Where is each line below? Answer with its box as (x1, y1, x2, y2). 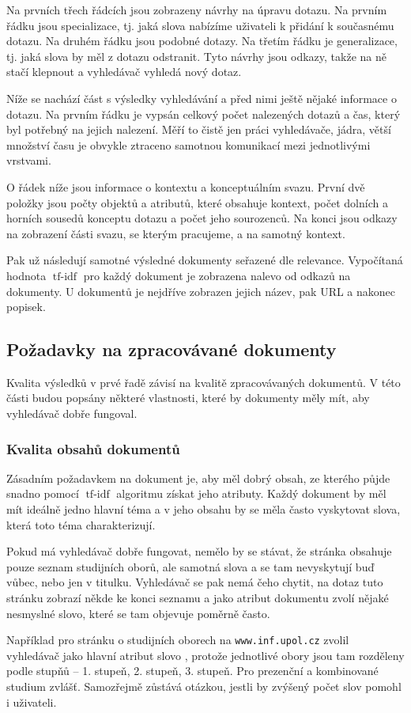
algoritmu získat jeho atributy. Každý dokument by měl (116, 485, 386, 502)
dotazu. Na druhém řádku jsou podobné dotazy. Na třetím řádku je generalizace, (6, 32, 398, 49)
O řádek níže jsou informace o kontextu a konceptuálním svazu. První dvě (6, 178, 365, 195)
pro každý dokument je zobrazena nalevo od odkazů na (83, 267, 351, 283)
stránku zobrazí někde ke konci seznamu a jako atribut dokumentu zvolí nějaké (6, 590, 389, 606)
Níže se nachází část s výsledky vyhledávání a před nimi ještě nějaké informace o (6, 89, 397, 106)
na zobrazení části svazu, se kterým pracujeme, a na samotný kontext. (6, 225, 345, 241)
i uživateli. (6, 693, 57, 710)
